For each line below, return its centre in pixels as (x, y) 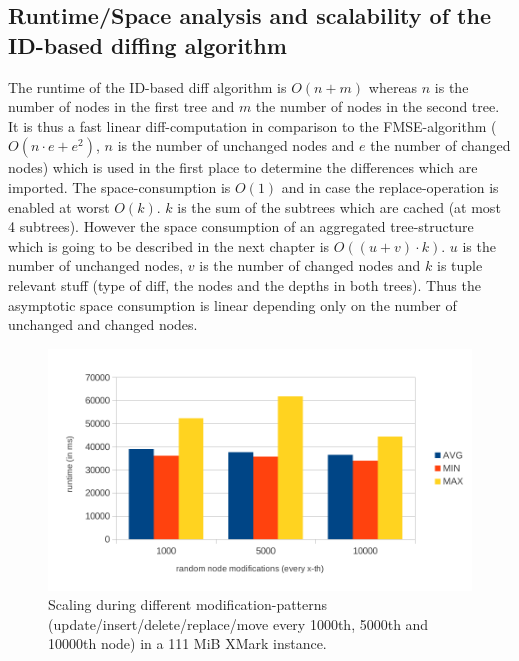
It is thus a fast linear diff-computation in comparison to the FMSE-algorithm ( (252, 125)
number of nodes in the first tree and (121, 106)
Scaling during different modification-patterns (188, 604)
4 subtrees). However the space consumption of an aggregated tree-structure (241, 226)
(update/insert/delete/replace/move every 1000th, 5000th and (238, 623)
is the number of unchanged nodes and (236, 145)
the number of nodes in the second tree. (377, 106)
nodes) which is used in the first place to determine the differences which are (243, 167)
